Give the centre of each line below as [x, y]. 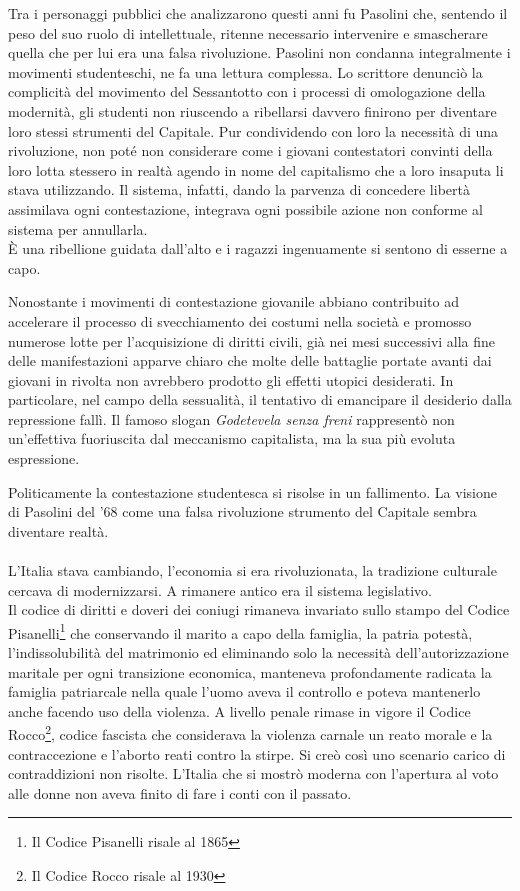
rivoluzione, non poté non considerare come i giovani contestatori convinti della [250, 150]
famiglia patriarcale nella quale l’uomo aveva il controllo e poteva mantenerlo [244, 691]
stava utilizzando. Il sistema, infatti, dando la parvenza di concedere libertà [239, 189]
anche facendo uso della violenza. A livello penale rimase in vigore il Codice [239, 710]
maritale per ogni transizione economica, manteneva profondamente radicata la [250, 671]
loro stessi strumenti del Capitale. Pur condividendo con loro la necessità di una [253, 130]
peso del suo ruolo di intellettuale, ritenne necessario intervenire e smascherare [248, 32]
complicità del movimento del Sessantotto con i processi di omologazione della [247, 91]
